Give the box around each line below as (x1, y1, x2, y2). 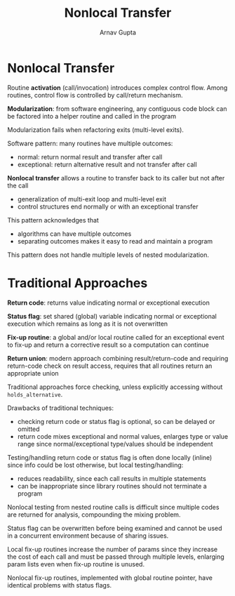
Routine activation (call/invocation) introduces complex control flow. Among (7, 83, 228, 92)
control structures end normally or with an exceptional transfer (17, 202, 199, 211)
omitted (17, 425, 40, 433)
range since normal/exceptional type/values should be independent (17, 439, 213, 448)
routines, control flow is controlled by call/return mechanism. (7, 91, 184, 99)
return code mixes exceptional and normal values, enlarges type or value (17, 432, 229, 440)
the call (7, 181, 29, 190)
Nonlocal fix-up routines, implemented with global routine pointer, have (7, 574, 213, 582)
